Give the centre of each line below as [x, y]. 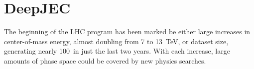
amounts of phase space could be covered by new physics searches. [105, 60]
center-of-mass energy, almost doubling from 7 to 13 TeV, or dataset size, [116, 41]
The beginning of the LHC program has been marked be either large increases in [127, 32]
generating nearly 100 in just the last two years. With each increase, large [117, 51]
